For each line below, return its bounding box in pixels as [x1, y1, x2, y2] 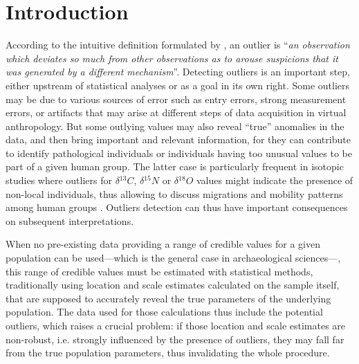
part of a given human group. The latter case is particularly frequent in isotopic [6, 159, 344, 174]
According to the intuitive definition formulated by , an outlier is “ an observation [6, 37, 350, 52]
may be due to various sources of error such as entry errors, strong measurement [6, 91, 347, 106]
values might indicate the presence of [196, 173, 353, 188]
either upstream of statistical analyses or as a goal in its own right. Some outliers [6, 78, 349, 92]
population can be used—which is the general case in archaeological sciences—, [6, 251, 341, 265]
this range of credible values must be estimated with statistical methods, [6, 264, 313, 278]
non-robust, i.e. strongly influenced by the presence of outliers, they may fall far [6, 331, 344, 346]
